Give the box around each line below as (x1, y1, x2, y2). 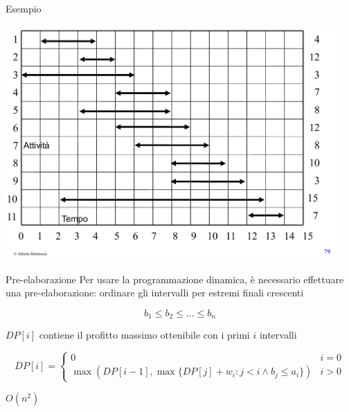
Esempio (6, 1, 42, 15)
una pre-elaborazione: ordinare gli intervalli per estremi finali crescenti (6, 285, 304, 300)
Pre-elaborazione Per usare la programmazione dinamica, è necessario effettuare (6, 271, 344, 286)
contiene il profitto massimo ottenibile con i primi (39, 328, 250, 342)
